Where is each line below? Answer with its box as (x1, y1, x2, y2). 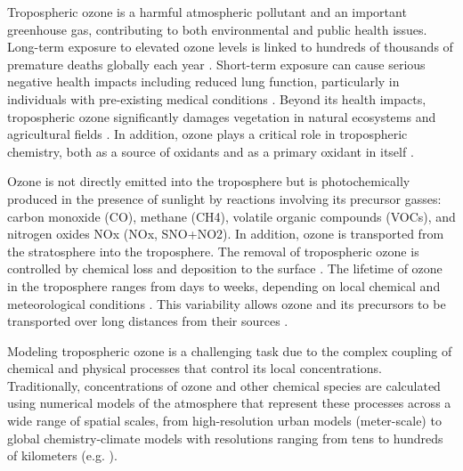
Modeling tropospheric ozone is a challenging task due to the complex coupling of (7, 341, 452, 360)
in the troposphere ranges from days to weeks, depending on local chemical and (7, 276, 441, 295)
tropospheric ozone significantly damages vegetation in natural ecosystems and (7, 107, 436, 126)
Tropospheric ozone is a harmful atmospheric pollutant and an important (7, 3, 407, 20)
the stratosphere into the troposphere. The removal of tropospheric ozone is (7, 241, 419, 260)
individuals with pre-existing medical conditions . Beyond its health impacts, (7, 89, 426, 108)
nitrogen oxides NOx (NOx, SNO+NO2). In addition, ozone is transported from (7, 224, 444, 243)
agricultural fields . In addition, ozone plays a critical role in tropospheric (7, 125, 408, 143)
